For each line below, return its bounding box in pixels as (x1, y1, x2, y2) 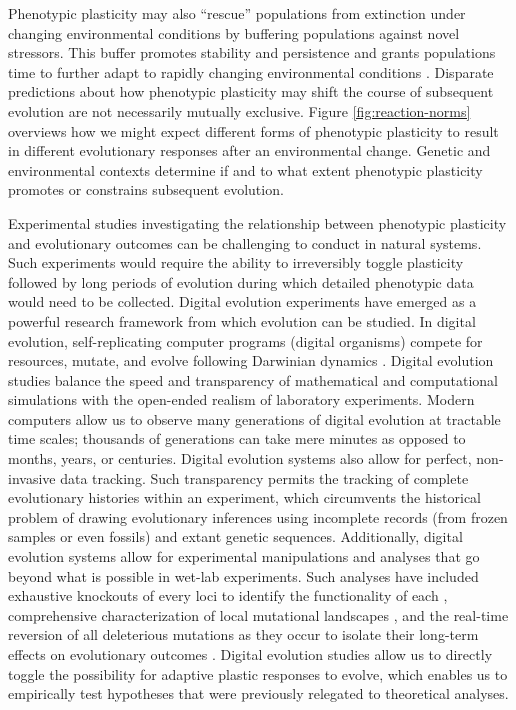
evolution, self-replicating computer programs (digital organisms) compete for (8, 330, 483, 351)
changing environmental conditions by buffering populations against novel (8, 22, 460, 43)
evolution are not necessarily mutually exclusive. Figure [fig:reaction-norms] (8, 100, 471, 121)
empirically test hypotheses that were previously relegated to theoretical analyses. (8, 683, 509, 704)
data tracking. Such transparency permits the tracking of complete (60, 467, 469, 488)
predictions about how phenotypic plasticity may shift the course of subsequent (8, 81, 494, 102)
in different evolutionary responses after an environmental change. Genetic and (8, 140, 491, 161)
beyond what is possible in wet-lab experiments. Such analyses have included (8, 565, 479, 586)
